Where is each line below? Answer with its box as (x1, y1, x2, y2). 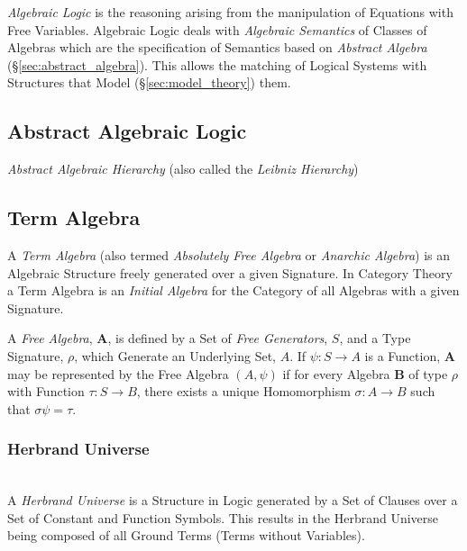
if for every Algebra (282, 364, 390, 383)
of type (408, 364, 448, 383)
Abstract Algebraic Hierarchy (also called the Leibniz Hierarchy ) (7, 159, 359, 178)
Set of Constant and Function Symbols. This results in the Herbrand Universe (7, 508, 439, 527)
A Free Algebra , (7, 329, 93, 348)
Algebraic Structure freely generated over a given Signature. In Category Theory (7, 263, 453, 282)
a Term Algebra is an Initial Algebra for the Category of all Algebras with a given (7, 281, 460, 300)
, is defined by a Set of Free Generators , (107, 329, 328, 348)
